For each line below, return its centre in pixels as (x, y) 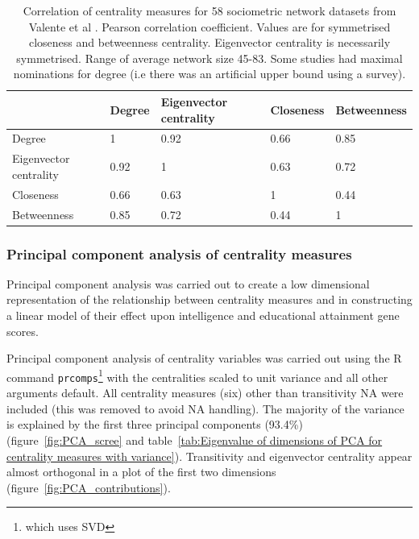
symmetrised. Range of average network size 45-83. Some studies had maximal (209, 58)
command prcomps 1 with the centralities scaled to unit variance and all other (197, 375)
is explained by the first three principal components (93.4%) (155, 424)
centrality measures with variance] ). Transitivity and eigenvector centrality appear (209, 456)
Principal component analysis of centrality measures (179, 253)
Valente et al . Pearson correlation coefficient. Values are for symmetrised (209, 26)
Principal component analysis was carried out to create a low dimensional (188, 283)
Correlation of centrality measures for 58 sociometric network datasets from (209, 10)
